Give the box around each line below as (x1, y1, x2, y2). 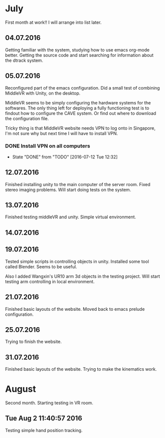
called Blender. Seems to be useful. (5, 263, 78, 270)
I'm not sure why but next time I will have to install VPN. (5, 130, 118, 136)
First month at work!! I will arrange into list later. (5, 19, 102, 25)
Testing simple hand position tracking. (5, 427, 83, 433)
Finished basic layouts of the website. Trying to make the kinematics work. (5, 366, 157, 372)
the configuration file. (5, 115, 49, 121)
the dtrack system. (5, 57, 43, 63)
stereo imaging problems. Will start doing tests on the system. (5, 187, 131, 193)
